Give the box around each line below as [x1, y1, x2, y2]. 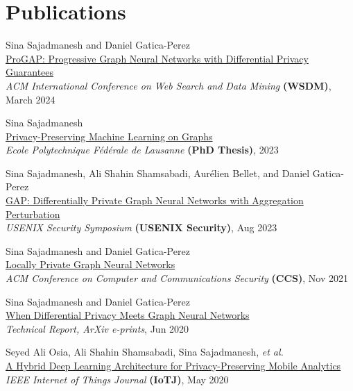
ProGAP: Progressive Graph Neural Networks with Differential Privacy [6, 51, 309, 65]
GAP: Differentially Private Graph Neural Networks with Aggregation [6, 193, 304, 208]
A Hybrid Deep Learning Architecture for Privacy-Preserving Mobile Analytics [6, 358, 341, 372]
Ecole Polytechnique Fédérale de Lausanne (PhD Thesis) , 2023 [6, 142, 279, 157]
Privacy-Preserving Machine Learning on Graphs [6, 128, 213, 143]
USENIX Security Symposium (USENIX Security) [6, 220, 232, 235]
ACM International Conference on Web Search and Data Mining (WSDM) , [6, 78, 332, 92]
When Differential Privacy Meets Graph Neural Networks [6, 308, 250, 322]
